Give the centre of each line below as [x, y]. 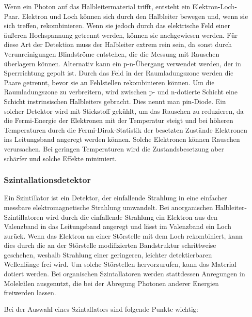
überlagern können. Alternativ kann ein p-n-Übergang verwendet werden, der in [123, 63]
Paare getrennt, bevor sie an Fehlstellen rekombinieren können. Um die [109, 82]
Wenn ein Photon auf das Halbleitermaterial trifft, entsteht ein [97, 6]
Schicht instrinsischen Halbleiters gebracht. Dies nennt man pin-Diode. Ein [115, 101]
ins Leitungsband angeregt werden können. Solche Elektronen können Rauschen [122, 139]
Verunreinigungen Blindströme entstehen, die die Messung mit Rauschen [112, 53]
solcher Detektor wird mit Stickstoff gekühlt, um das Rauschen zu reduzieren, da [124, 111]
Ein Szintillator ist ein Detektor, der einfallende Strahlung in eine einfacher [116, 198]
